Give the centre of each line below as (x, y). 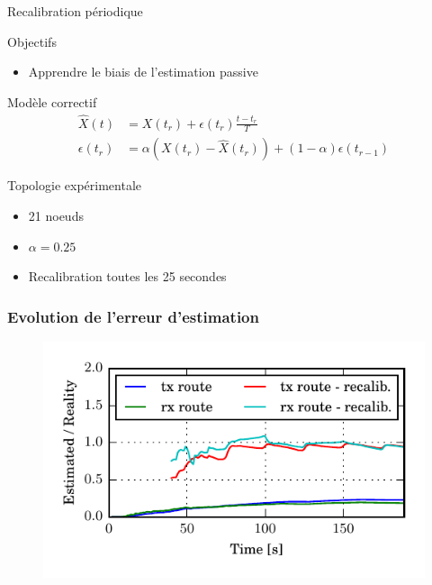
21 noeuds (56, 216)
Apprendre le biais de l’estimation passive (143, 72)
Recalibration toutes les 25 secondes (127, 276)
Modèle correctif (52, 101)
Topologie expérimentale (74, 185)
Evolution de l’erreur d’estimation (133, 316)
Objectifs (32, 41)
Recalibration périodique (75, 11)
